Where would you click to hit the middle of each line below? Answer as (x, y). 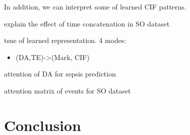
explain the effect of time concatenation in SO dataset (87, 23)
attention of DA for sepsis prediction (60, 74)
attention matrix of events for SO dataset (67, 90)
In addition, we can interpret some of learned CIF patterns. (95, 6)
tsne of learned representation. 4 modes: (65, 40)
